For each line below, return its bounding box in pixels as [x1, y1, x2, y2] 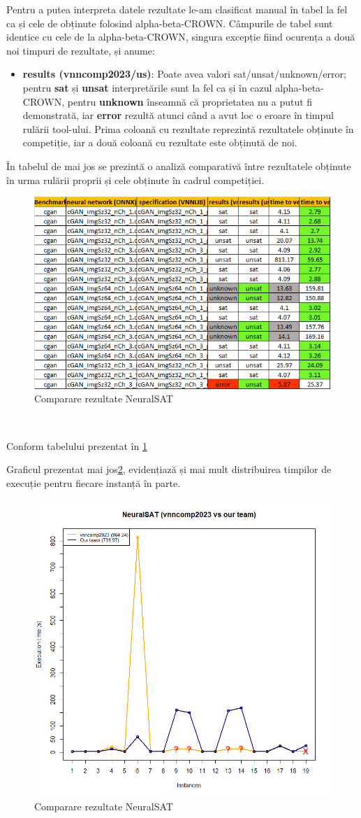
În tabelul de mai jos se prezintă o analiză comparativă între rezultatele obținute [6, 158, 351, 173]
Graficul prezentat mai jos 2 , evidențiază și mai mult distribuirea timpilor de [6, 462, 332, 477]
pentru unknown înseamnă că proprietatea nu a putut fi [67, 94, 313, 108]
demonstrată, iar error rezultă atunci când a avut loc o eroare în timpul [22, 108, 334, 122]
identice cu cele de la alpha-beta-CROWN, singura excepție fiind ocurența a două [6, 29, 355, 44]
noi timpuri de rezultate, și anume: [6, 43, 155, 57]
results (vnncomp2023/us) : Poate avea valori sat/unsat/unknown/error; [22, 66, 346, 81]
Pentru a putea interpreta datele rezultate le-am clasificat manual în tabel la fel [6, 2, 348, 16]
